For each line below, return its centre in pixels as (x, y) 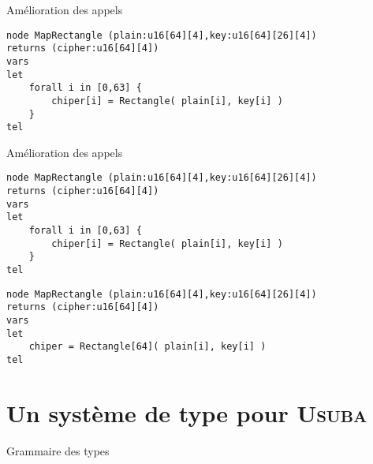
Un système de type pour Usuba (187, 412)
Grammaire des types (58, 450)
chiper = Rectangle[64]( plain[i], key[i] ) (147, 347)
